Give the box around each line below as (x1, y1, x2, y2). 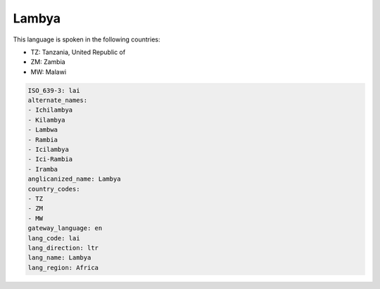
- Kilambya (27, 116, 65, 124)
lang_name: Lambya (27, 254, 91, 262)
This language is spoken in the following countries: (13, 35, 160, 44)
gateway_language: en (27, 224, 103, 232)
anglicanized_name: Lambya (27, 175, 121, 183)
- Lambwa (27, 126, 58, 134)
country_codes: (27, 185, 80, 193)
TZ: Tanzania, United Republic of (30, 48, 126, 56)
